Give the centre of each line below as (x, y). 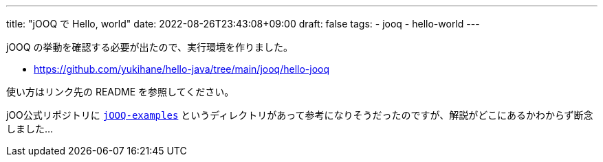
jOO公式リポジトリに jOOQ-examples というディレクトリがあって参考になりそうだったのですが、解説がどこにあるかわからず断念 (300, 115)
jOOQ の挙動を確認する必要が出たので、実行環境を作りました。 (150, 47)
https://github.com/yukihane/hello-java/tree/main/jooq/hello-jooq (182, 69)
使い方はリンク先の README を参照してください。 (120, 92)
